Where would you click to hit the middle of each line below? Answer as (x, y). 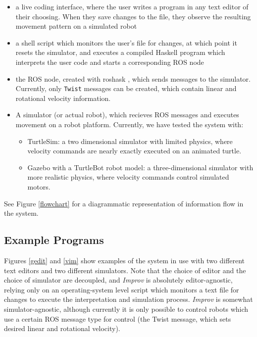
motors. (39, 186)
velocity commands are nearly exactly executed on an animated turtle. (134, 151)
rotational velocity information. (63, 98)
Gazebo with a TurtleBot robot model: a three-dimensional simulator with (140, 167)
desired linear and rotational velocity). (62, 328)
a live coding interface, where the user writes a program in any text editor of (132, 6)
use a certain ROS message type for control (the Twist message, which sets (118, 318)
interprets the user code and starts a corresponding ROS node (110, 62)
